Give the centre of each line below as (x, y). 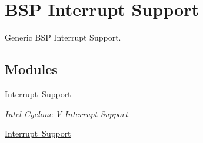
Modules (31, 69)
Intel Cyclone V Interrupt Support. (68, 113)
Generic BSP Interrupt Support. (63, 37)
